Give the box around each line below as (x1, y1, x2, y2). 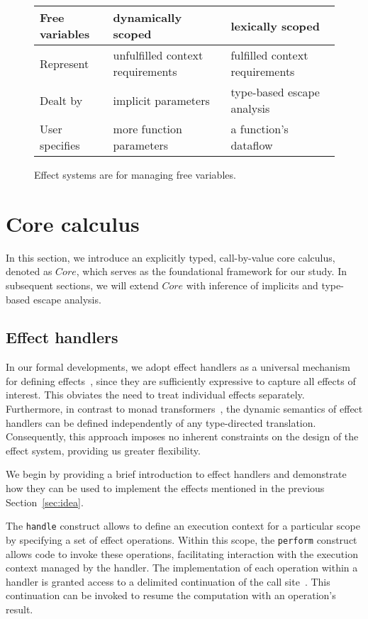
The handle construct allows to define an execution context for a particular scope (6, 518, 360, 533)
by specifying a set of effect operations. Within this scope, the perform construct (6, 532, 357, 547)
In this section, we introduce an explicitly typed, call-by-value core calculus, (6, 250, 335, 264)
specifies (40, 137, 80, 153)
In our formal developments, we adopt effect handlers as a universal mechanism (6, 359, 350, 374)
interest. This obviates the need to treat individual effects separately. (6, 387, 305, 402)
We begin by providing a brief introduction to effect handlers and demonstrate (6, 467, 347, 481)
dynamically (113, 9, 182, 26)
